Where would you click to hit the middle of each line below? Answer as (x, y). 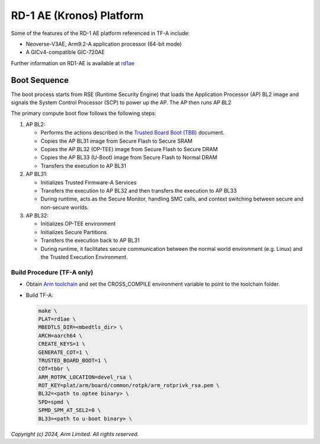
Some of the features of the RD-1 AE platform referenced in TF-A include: (100, 33)
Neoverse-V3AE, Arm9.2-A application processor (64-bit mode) (104, 44)
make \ (48, 311)
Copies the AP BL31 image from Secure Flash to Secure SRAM (116, 141)
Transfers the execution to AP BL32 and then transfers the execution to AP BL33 (139, 190)
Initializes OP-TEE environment (78, 224)
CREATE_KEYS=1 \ (62, 344)
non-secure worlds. (65, 207)
